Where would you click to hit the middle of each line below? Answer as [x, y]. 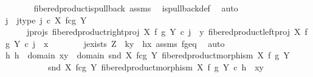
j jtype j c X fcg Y [46, 20]
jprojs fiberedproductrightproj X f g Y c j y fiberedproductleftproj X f [167, 32]
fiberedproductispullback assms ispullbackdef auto [136, 8]
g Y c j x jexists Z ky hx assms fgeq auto [115, 43]
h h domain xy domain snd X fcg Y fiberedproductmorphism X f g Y [147, 55]
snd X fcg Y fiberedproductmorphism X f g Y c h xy [156, 66]
